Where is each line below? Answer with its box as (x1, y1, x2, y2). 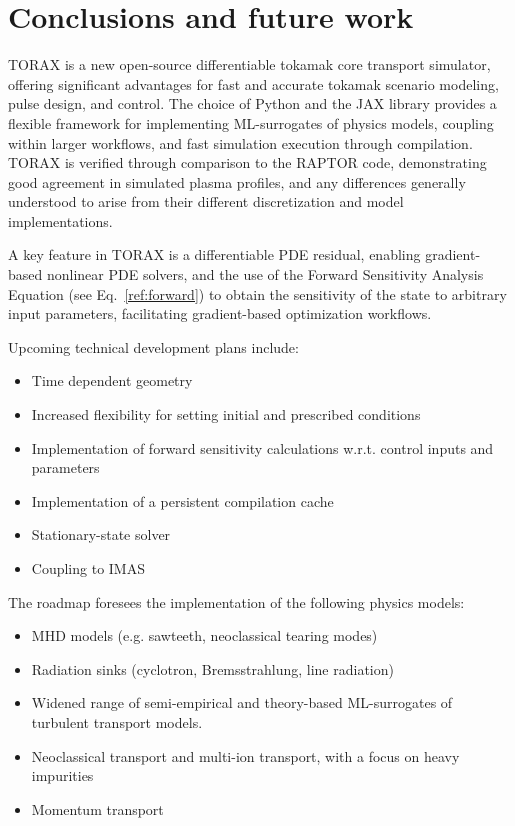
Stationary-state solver (31, 524, 171, 545)
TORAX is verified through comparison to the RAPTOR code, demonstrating (8, 152, 487, 173)
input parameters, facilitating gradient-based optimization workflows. (8, 303, 432, 324)
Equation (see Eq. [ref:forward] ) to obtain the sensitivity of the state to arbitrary (8, 283, 507, 304)
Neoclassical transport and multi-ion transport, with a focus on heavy (31, 745, 460, 766)
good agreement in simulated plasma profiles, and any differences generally (8, 171, 466, 192)
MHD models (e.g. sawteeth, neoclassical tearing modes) (31, 625, 378, 646)
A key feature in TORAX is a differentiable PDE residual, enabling (8, 244, 421, 265)
